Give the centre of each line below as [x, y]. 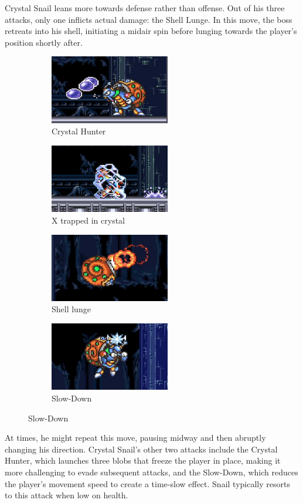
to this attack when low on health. [67, 495]
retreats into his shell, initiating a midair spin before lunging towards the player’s [151, 31]
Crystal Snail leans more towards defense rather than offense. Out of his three [145, 8]
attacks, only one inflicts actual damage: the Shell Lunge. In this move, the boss [149, 19]
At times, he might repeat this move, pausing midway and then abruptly [135, 438]
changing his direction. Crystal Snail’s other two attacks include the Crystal [141, 449]
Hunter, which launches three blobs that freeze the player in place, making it [143, 460]
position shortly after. [44, 42]
